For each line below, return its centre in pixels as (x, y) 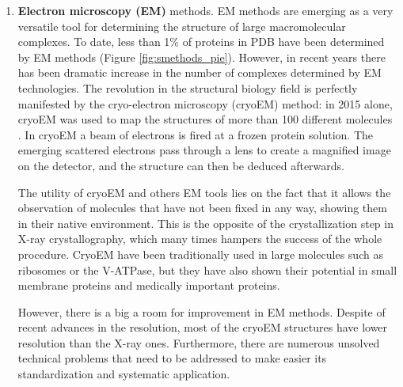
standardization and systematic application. (124, 374)
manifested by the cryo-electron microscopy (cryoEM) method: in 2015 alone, (205, 103)
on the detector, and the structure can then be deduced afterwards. (181, 165)
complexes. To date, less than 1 (94, 42)
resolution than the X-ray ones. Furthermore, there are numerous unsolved (199, 342)
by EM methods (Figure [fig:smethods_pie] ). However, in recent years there (201, 57)
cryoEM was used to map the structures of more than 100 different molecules (205, 119)
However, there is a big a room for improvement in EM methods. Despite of (201, 311)
